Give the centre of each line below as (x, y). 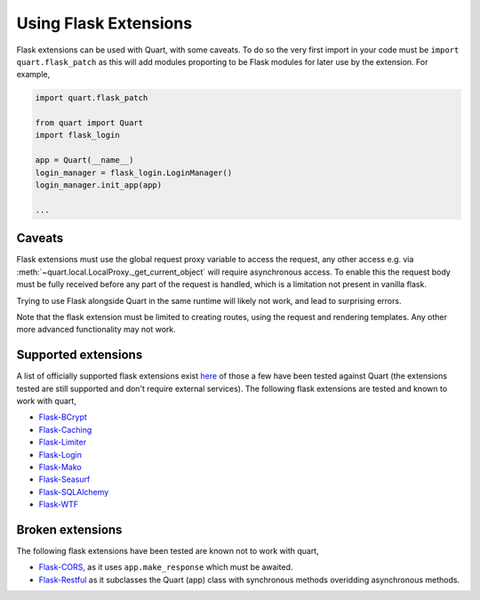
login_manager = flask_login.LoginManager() (134, 172)
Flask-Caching (65, 429)
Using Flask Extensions (104, 23)
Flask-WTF (59, 504)
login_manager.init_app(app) (99, 185)
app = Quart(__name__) (84, 160)
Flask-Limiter (63, 442)
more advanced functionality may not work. (96, 330)
